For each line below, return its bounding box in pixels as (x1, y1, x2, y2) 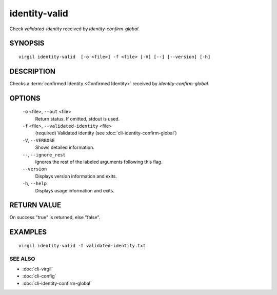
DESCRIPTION (9, 67, 56, 75)
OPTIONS (9, 94, 41, 103)
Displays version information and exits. (35, 173, 117, 179)
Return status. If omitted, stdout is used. (35, 115, 120, 122)
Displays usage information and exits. (35, 187, 115, 193)
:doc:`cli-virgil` (22, 266, 53, 272)
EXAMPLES (9, 228, 47, 237)
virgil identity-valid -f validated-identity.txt (18, 243, 146, 248)
